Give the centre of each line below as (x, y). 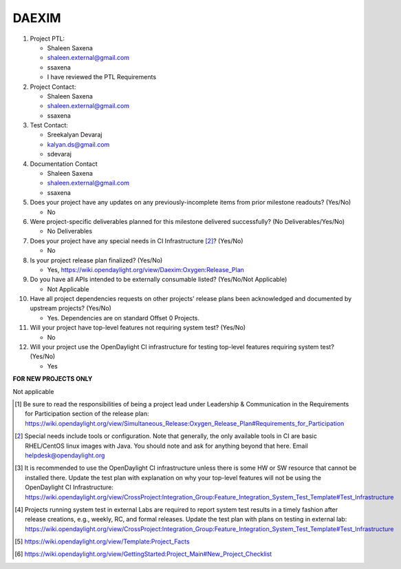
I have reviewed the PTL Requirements (102, 77)
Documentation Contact (64, 164)
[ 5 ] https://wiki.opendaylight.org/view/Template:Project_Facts (102, 541)
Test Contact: (49, 125)
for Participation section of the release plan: (87, 414)
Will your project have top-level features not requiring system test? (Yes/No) (138, 328)
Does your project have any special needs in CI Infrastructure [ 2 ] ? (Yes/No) (137, 240)
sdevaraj (59, 154)
